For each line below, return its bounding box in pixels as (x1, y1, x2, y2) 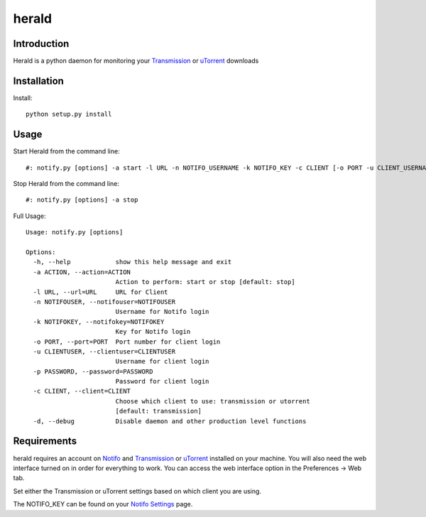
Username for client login (115, 357, 209, 366)
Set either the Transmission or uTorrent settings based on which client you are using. (13, 486, 262, 495)
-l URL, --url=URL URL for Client (33, 288, 168, 296)
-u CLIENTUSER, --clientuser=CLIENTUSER (33, 347, 176, 355)
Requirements (13, 435, 77, 447)
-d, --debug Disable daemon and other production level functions (33, 417, 307, 425)
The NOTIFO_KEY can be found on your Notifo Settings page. (13, 500, 193, 508)
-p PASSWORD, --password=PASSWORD (33, 367, 153, 376)
